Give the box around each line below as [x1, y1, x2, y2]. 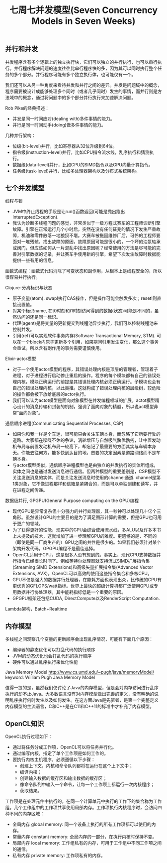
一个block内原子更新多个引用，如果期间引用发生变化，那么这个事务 [21, 339, 159, 345]
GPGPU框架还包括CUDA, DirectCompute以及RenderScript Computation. [12, 596, 160, 602]
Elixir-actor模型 [5, 356, 36, 362]
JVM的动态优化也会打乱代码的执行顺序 [12, 653, 92, 659]
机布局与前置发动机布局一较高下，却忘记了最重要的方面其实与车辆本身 [12, 444, 157, 450]
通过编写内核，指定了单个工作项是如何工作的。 [12, 750, 108, 756]
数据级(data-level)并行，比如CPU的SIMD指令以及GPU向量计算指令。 [12, 161, 153, 167]
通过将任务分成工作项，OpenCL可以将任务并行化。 [12, 744, 117, 750]
